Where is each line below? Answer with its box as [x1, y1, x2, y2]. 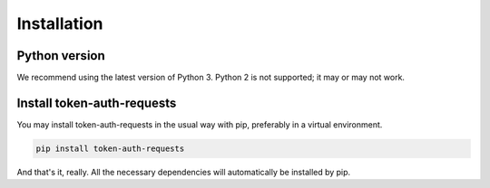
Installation [16, 14, 103, 33]
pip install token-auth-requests [35, 143, 185, 154]
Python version [16, 48, 106, 63]
